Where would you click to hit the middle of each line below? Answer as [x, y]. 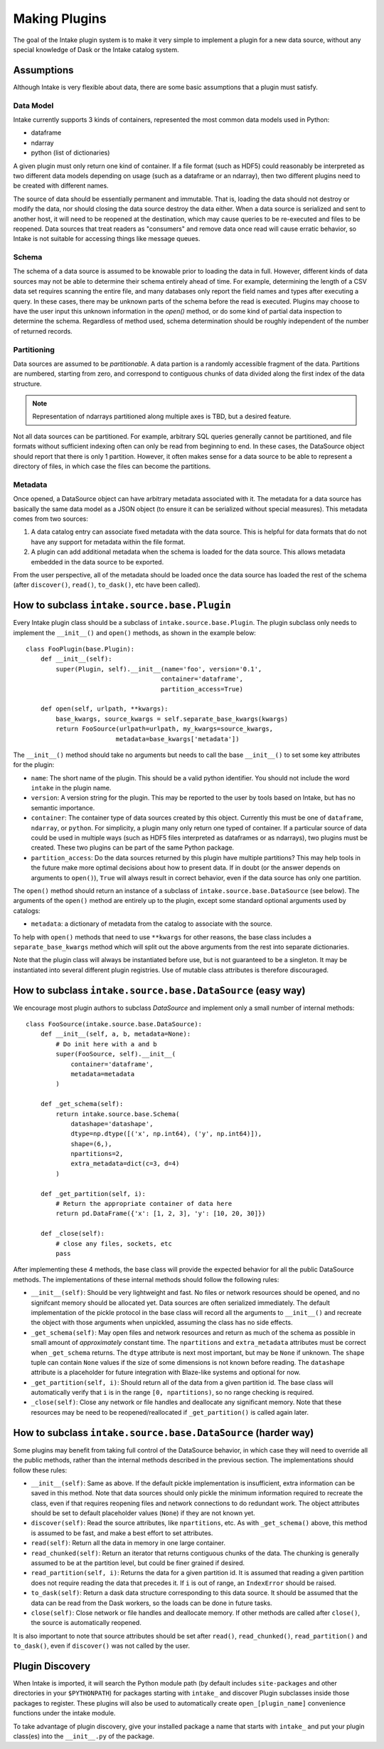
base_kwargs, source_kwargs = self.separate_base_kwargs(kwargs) [172, 719]
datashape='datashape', [112, 1124]
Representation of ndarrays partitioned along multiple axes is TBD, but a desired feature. [162, 416]
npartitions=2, [97, 1154]
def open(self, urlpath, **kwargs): [104, 709]
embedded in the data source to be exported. [97, 562]
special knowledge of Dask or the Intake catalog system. [96, 49]
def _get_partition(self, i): [93, 1193]
